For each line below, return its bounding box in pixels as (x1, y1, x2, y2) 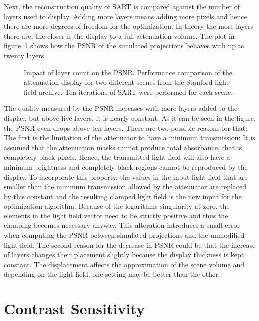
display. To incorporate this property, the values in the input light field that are (4, 171, 248, 182)
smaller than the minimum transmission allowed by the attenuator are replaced (4, 181, 247, 192)
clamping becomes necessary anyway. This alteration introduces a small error (4, 220, 240, 230)
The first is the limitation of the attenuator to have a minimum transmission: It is (4, 132, 255, 143)
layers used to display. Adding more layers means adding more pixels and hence (4, 11, 247, 21)
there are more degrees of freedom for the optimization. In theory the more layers (4, 21, 254, 31)
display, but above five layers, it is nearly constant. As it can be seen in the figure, (4, 112, 256, 123)
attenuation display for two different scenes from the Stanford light (24, 77, 229, 87)
